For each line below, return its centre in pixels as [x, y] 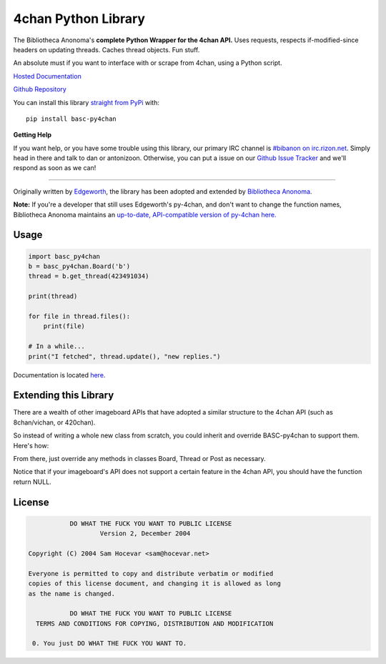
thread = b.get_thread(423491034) [89, 276]
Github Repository [40, 89]
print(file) [64, 326]
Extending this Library [64, 396]
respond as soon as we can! [55, 168]
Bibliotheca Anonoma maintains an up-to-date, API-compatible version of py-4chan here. [145, 214]
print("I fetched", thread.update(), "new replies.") [124, 356]
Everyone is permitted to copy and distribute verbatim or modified [151, 573]
